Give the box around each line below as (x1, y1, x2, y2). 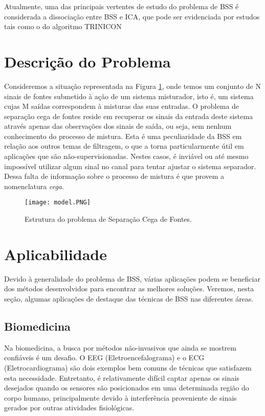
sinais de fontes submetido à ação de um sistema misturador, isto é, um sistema (4, 90, 254, 101)
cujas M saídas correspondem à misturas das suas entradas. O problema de (4, 101, 239, 111)
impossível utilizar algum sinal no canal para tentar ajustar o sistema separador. (4, 160, 256, 171)
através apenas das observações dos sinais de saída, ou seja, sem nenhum (4, 121, 232, 131)
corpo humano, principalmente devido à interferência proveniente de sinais (4, 392, 237, 403)
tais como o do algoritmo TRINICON (4, 21, 122, 32)
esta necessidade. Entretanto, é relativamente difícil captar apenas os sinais (4, 372, 239, 383)
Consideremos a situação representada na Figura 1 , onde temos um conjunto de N (4, 80, 261, 91)
